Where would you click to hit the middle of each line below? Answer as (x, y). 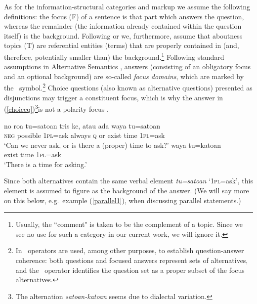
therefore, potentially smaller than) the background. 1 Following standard (114, 56)
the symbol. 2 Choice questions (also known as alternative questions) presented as (128, 87)
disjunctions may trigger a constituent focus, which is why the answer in (114, 97)
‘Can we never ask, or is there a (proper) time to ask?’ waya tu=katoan (113, 145)
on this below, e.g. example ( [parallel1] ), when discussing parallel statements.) (123, 200)
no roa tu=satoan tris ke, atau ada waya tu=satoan (82, 125)
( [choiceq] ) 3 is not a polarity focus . (56, 108)
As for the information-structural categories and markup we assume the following (127, 6)
